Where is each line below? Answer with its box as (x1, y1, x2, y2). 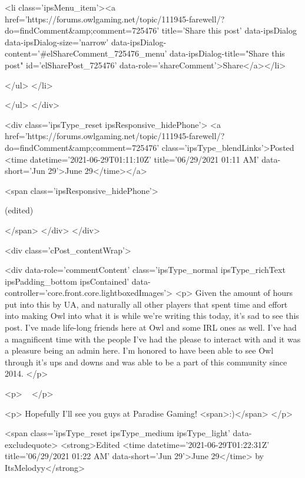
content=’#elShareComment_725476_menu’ (5, 47, 167, 60)
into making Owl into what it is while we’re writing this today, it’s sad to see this (5, 309, 299, 322)
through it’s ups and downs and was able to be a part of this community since (5, 355, 287, 368)
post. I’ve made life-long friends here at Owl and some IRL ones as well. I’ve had (5, 321, 297, 334)
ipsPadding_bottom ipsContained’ (5, 275, 130, 287)
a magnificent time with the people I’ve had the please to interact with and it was (5, 332, 301, 345)
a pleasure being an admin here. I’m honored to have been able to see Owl (5, 344, 274, 357)
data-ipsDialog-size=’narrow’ (5, 35, 109, 48)
